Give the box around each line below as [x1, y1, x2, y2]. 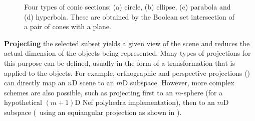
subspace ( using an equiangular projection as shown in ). [4, 106, 182, 117]
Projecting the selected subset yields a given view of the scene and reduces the [4, 38, 250, 48]
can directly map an [4, 77, 66, 88]
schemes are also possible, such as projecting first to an [4, 87, 173, 97]
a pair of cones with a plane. [24, 21, 111, 32]
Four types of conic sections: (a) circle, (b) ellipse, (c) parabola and [24, 2, 231, 12]
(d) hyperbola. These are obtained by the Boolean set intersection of [24, 11, 234, 22]
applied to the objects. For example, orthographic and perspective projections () [4, 67, 250, 78]
